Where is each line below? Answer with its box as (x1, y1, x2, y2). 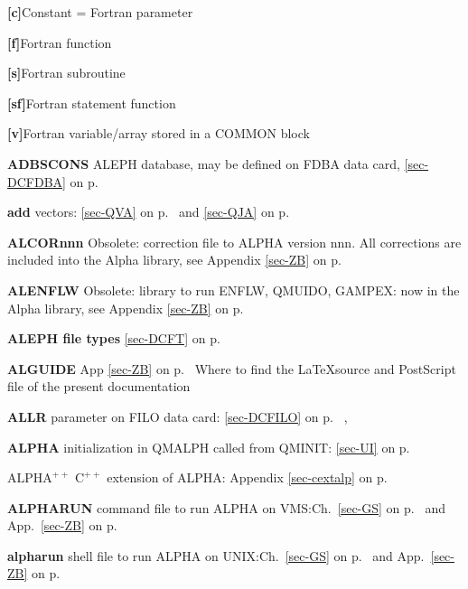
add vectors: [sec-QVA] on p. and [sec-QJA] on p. (7, 202, 290, 221)
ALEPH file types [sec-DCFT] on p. (7, 329, 220, 348)
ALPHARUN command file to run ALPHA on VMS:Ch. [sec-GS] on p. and (7, 498, 445, 517)
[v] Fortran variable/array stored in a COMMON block (7, 124, 310, 143)
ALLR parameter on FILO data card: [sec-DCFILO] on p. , (7, 407, 348, 425)
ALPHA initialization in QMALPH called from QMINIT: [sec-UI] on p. (7, 437, 410, 456)
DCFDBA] (7, 172, 66, 191)
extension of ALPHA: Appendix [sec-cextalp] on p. (107, 468, 388, 487)
